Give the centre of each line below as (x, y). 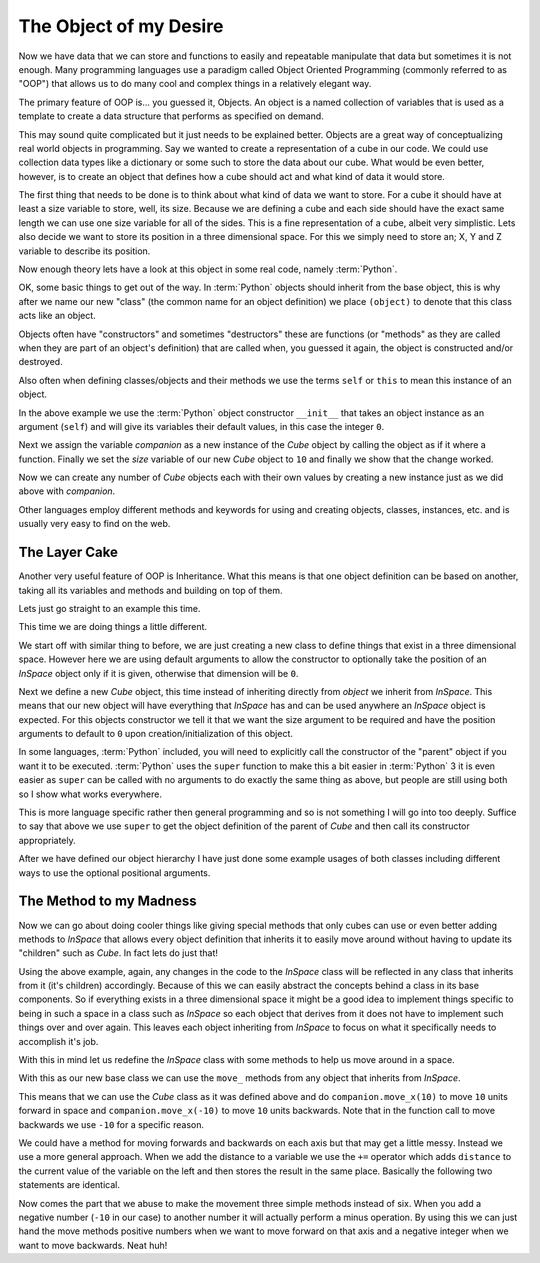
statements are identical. (69, 1185)
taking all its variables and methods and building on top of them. (150, 590)
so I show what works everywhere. (90, 794)
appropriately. (47, 840)
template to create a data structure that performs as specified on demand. (171, 116)
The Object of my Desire (121, 26)
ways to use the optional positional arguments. (114, 872)
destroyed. (41, 362)
